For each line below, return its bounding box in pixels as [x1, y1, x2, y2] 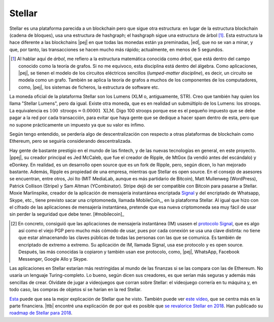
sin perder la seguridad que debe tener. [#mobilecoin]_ [9, 211, 124, 217]
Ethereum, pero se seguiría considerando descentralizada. [9, 138, 132, 144]
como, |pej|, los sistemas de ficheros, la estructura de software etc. [18, 84, 160, 90]
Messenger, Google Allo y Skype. [18, 256, 88, 262]
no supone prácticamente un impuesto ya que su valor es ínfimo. [9, 122, 146, 128]
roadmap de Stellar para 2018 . [9, 310, 73, 316]
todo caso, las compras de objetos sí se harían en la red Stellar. [9, 287, 142, 293]
